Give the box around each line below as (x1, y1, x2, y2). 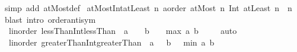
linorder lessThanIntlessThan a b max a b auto (8, 25, 237, 37)
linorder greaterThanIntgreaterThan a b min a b (8, 36, 215, 48)
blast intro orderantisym (4, 13, 96, 25)
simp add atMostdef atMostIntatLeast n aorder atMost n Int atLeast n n (4, 2, 292, 13)
